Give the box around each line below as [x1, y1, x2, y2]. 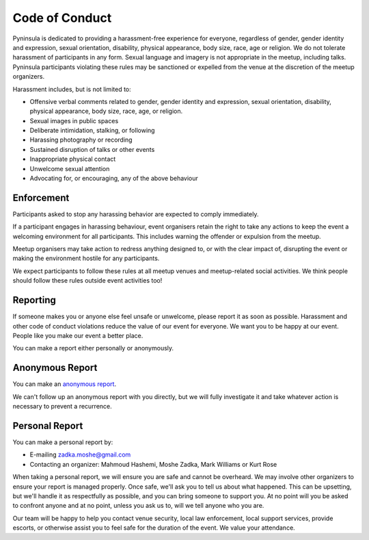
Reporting [12, 294, 56, 306]
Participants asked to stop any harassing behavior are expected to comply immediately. [12, 209, 259, 218]
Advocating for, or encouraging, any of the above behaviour [29, 175, 198, 183]
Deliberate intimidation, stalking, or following [29, 127, 155, 135]
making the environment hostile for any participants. [12, 254, 160, 263]
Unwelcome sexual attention [29, 164, 110, 172]
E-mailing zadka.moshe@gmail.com [29, 450, 131, 459]
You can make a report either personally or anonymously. [12, 344, 174, 352]
